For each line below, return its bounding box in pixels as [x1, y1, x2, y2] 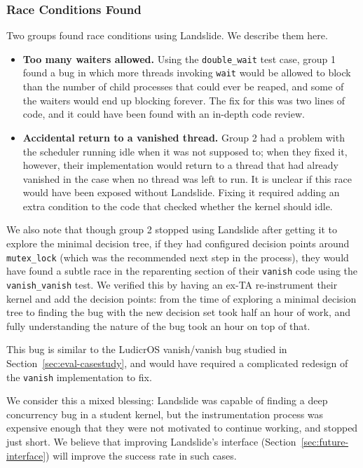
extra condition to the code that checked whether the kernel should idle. [22, 198, 333, 213]
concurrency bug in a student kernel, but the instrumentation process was [6, 406, 324, 421]
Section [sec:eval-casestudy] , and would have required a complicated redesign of [6, 356, 348, 370]
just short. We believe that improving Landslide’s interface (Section [6, 434, 296, 449]
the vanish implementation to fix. [6, 369, 152, 384]
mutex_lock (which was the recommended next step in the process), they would [6, 249, 349, 264]
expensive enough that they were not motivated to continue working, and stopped [6, 420, 358, 435]
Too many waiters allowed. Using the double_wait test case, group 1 [22, 51, 336, 66]
